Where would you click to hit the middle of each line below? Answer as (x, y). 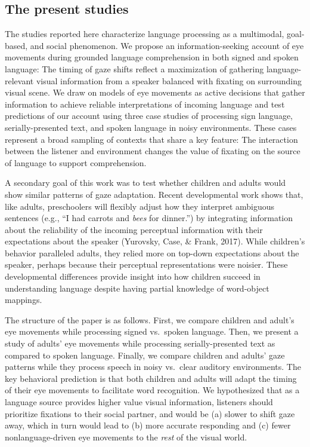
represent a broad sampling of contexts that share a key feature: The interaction (151, 139)
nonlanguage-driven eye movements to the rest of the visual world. (126, 437)
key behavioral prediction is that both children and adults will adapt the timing (151, 378)
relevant (19, 80)
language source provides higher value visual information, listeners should (139, 402)
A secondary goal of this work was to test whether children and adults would (145, 183)
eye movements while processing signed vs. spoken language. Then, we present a (152, 331)
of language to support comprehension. (76, 162)
